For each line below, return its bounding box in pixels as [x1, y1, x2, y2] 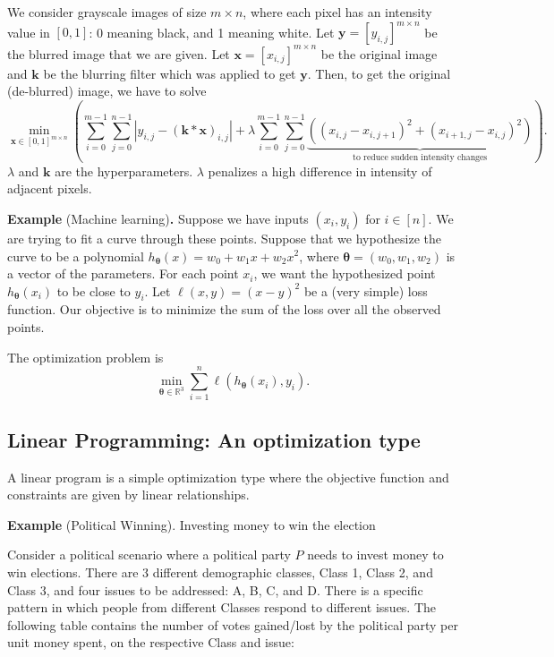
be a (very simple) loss [303, 281, 428, 300]
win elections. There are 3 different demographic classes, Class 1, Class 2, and [7, 562, 433, 581]
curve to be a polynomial [7, 246, 144, 265]
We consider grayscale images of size [7, 3, 207, 21]
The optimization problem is [7, 347, 164, 366]
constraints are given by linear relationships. [7, 485, 250, 504]
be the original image [320, 44, 438, 63]
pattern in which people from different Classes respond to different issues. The [7, 598, 437, 617]
